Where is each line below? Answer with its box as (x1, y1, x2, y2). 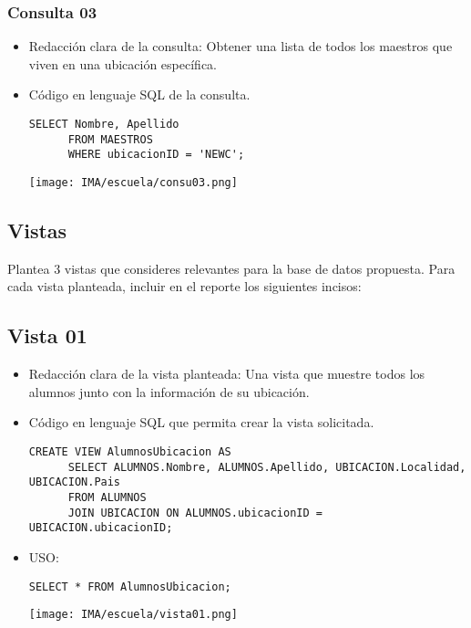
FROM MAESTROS (67, 132, 153, 146)
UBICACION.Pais (28, 476, 121, 489)
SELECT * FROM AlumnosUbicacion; (28, 580, 231, 593)
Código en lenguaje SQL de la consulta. (28, 85, 251, 104)
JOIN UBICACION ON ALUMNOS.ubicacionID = (67, 506, 323, 519)
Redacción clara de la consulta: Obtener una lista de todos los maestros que (28, 37, 453, 56)
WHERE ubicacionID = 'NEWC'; (67, 148, 245, 162)
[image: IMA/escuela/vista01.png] (28, 608, 238, 622)
